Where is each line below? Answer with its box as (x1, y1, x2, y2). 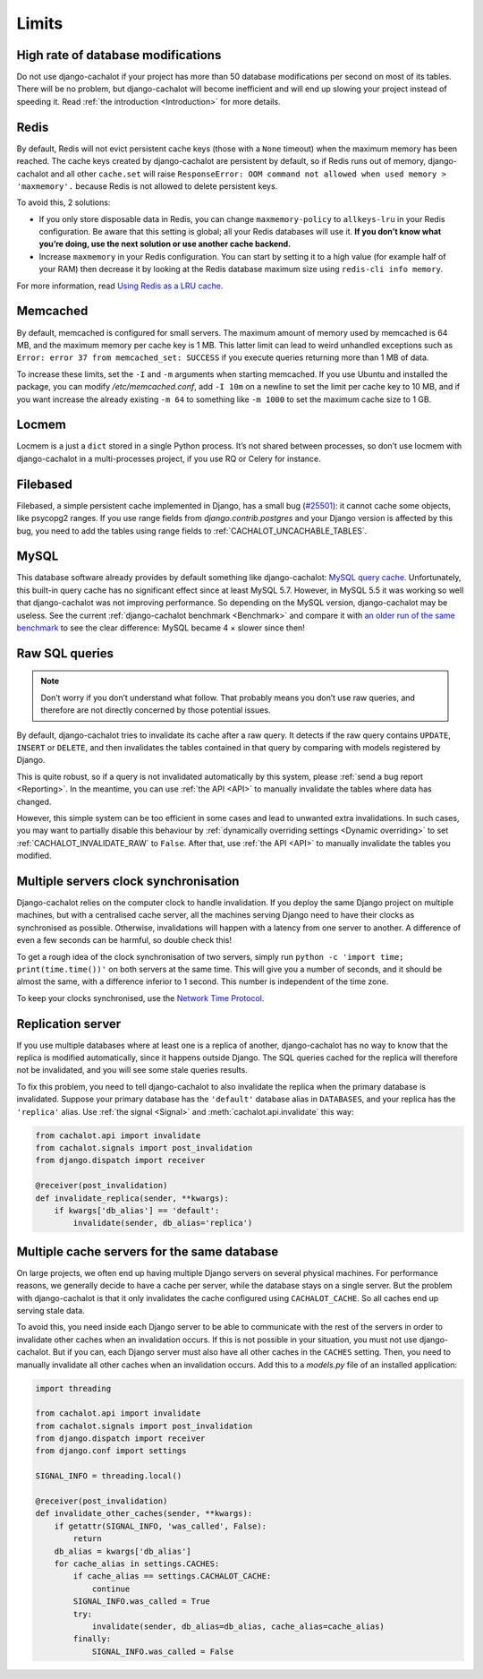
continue (91, 1583, 131, 1594)
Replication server (16, 1016, 122, 1032)
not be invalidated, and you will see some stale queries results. (16, 1065, 248, 1075)
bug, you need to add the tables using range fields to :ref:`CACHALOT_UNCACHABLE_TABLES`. (16, 525, 368, 536)
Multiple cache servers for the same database (16, 1244, 279, 1259)
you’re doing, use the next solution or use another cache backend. (38, 238, 292, 250)
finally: (72, 1634, 112, 1644)
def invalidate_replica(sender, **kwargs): (35, 1193, 230, 1204)
